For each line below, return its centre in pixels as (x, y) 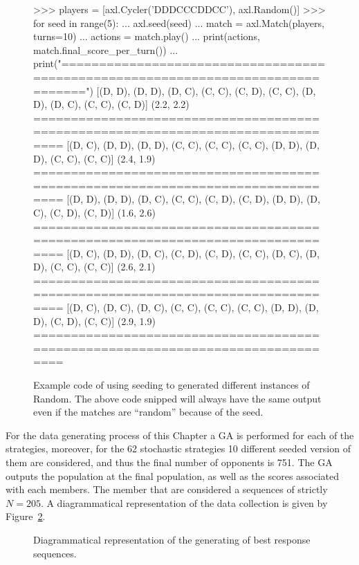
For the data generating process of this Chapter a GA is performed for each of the (180, 435)
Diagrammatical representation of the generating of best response (172, 539)
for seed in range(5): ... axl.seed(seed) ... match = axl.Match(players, (179, 22)
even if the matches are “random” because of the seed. (148, 412)
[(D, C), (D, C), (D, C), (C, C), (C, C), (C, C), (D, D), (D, (193, 307)
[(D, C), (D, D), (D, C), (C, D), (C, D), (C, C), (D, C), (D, (193, 253)
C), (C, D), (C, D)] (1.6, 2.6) (94, 212)
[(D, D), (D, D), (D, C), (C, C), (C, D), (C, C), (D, (206, 90)
